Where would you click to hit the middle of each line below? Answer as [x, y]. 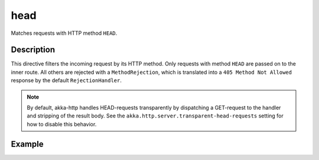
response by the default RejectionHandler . [66, 80]
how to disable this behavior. [62, 124]
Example [27, 144]
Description [33, 50]
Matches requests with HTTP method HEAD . [64, 33]
